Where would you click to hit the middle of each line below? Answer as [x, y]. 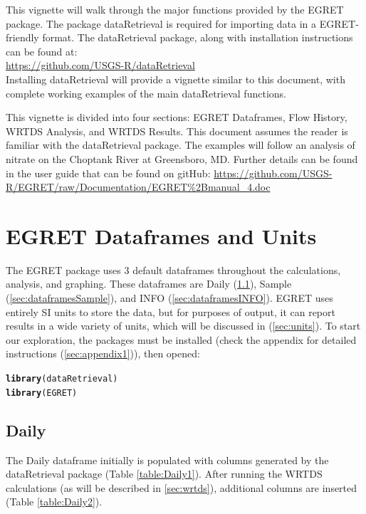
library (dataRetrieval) [62, 379]
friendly [22, 37]
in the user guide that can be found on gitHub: [108, 173]
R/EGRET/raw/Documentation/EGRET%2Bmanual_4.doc [138, 187]
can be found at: [42, 51]
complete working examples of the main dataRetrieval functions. [146, 93]
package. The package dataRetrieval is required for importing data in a [161, 23]
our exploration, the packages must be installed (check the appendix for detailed [181, 339]
